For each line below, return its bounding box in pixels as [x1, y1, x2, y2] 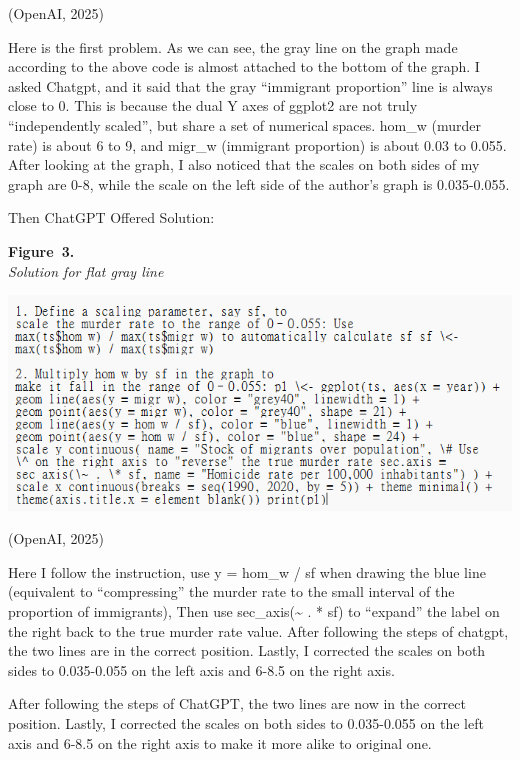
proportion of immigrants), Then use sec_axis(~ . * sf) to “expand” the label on [8, 601, 500, 622]
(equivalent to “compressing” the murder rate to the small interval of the [8, 581, 455, 602]
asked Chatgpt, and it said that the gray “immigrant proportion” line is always [8, 75, 493, 96]
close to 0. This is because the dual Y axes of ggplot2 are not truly [8, 95, 418, 116]
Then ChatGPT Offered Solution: [8, 207, 215, 228]
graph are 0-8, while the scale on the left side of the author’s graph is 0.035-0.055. [8, 173, 510, 194]
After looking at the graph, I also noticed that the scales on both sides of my [8, 154, 480, 175]
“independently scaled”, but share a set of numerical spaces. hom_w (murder [8, 114, 482, 135]
